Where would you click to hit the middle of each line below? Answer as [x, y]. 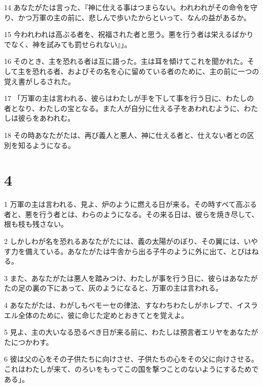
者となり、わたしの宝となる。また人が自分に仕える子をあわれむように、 [124, 108]
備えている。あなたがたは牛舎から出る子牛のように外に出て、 [128, 251]
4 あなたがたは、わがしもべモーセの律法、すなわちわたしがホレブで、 [121, 305]
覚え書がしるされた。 [40, 81]
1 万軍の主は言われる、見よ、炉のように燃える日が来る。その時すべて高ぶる [130, 204]
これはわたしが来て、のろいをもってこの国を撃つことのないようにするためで [131, 368]
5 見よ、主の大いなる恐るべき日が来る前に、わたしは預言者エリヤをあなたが [131, 332]
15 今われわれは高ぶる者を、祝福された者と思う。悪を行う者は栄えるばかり [129, 34]
